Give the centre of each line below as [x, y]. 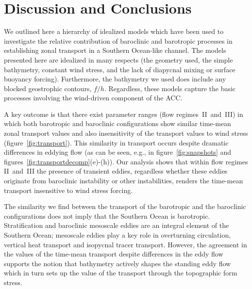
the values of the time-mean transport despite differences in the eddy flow [114, 254]
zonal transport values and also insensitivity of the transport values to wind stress [126, 133]
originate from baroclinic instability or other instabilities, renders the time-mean [124, 181]
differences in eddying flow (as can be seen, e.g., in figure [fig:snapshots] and [118, 152]
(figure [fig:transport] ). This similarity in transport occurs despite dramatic [116, 142]
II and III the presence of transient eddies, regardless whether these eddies [116, 171]
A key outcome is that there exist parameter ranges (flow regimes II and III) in [124, 114]
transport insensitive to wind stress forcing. [68, 190]
